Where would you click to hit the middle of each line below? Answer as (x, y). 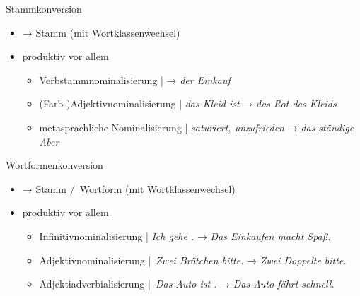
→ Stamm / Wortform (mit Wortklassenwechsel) (129, 188)
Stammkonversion (44, 8)
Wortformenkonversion (54, 165)
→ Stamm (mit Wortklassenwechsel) (101, 32)
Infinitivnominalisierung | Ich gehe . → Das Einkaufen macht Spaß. (185, 236)
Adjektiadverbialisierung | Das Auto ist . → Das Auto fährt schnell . (187, 284)
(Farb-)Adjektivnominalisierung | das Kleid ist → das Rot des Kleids (188, 103)
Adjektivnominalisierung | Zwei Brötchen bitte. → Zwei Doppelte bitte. (193, 260)
